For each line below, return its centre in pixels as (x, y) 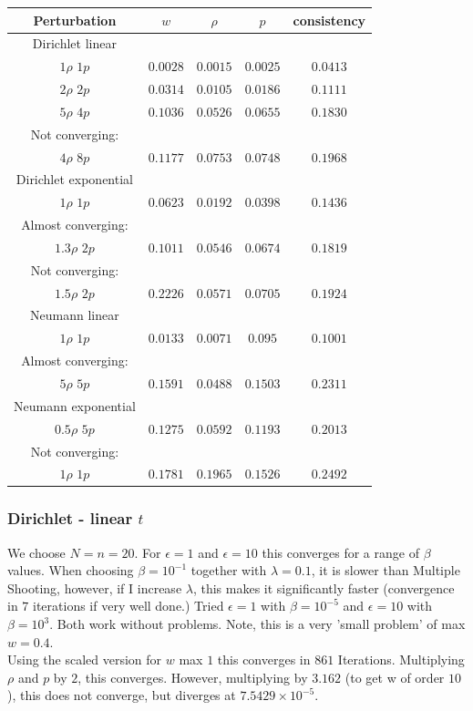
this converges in (264, 659)
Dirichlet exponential (74, 179)
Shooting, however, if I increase (95, 587)
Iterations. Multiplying (401, 659)
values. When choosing (71, 570)
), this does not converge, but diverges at (122, 695)
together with (229, 570)
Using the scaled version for (85, 659)
